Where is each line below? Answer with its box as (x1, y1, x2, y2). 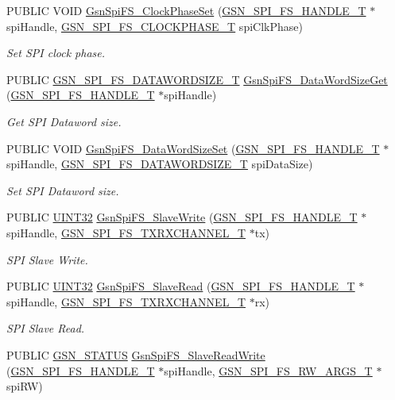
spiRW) (6, 378, 43, 394)
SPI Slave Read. (6, 320, 85, 337)
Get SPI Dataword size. (6, 113, 122, 129)
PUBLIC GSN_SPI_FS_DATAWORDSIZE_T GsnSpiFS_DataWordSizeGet (6, 71, 388, 87)
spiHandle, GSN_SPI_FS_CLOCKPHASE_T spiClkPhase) (6, 17, 303, 34)
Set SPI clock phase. (6, 44, 106, 61)
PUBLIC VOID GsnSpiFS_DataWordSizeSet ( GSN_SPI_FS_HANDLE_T (6, 140, 380, 156)
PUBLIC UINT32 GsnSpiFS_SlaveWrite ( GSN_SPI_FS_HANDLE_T (6, 209, 358, 225)
